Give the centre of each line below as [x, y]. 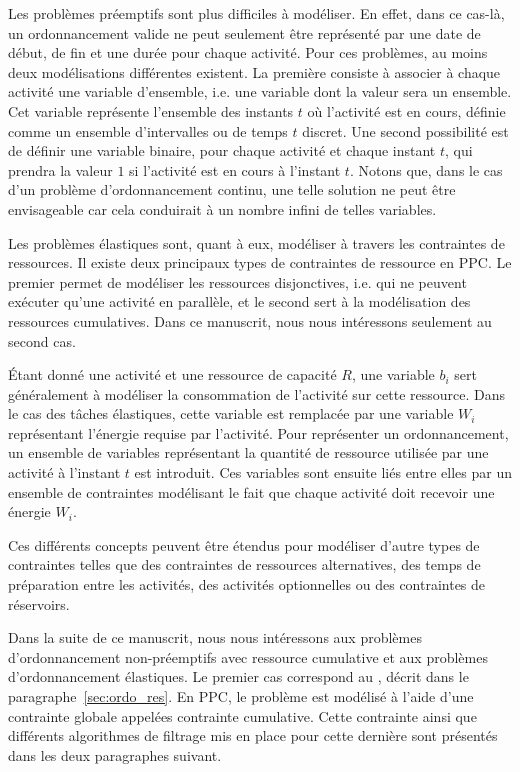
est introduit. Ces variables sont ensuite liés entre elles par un [323, 472]
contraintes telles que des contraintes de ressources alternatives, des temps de [244, 564]
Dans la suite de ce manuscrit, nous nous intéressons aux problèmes [215, 637]
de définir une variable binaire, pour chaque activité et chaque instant [222, 150]
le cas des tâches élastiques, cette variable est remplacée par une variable [231, 413]
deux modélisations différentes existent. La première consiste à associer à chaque [254, 71]
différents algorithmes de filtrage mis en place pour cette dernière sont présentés [253, 735]
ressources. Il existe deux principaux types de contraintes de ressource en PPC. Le [260, 262]
